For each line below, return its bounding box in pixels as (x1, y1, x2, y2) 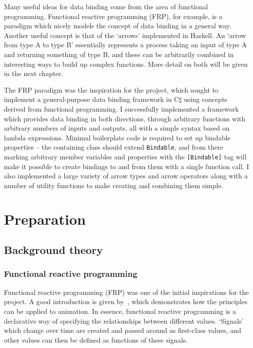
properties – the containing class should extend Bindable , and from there (4, 142, 223, 152)
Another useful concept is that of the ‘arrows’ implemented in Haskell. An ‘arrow (4, 30, 246, 40)
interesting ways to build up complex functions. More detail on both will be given (4, 58, 248, 69)
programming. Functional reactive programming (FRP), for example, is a (4, 11, 222, 21)
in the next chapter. (4, 68, 63, 78)
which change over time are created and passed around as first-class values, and (4, 325, 241, 335)
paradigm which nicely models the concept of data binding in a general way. (4, 20, 232, 31)
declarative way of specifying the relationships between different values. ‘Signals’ (4, 315, 244, 326)
